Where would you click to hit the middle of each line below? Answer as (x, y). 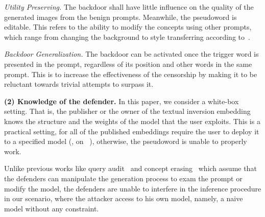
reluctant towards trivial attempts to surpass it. (79, 84)
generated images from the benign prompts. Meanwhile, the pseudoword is (121, 17)
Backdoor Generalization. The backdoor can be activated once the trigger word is (131, 54)
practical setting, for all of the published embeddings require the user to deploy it (132, 131)
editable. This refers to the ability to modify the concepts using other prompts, (128, 27)
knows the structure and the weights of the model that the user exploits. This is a (132, 121)
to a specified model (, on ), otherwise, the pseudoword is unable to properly (126, 141)
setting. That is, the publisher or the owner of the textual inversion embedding (127, 111)
